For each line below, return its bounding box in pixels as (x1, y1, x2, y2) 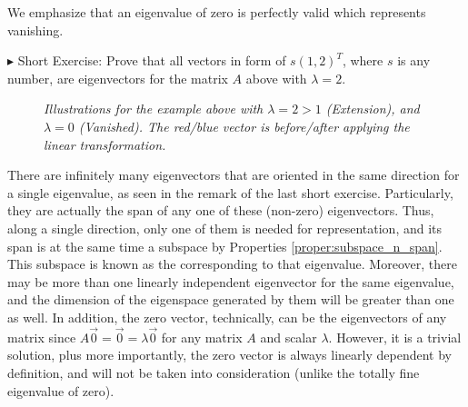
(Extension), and (325, 99, 420, 118)
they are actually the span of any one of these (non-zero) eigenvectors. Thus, (7, 201, 434, 220)
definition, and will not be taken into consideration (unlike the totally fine (7, 362, 420, 382)
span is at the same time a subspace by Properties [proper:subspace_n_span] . (7, 236, 443, 255)
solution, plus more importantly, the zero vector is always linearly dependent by (7, 345, 452, 364)
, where (342, 51, 383, 70)
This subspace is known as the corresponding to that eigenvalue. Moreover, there (7, 254, 457, 273)
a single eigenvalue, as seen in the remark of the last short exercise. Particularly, (7, 183, 453, 202)
